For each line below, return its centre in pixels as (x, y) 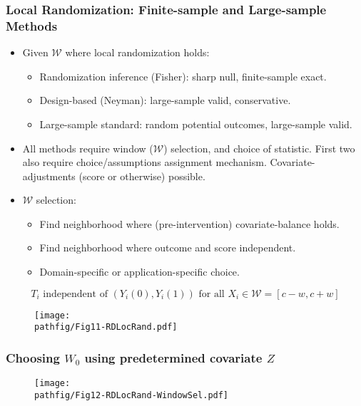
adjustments (49, 176)
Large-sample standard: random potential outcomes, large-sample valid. (196, 124)
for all (212, 294)
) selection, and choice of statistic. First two (259, 148)
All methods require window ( (88, 148)
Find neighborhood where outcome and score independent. (168, 248)
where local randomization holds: (137, 52)
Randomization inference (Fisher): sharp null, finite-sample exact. (183, 76)
